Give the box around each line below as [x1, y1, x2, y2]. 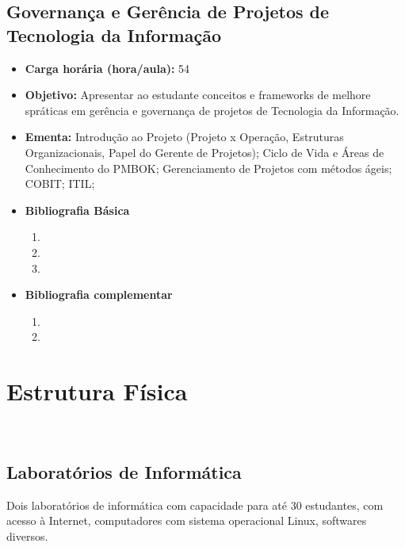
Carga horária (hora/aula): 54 [25, 59, 190, 76]
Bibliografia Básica [25, 201, 130, 218]
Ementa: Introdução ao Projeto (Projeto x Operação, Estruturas [25, 128, 344, 145]
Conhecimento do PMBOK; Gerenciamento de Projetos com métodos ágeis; [25, 159, 392, 176]
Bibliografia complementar [25, 286, 173, 303]
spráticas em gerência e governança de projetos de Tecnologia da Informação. [25, 101, 399, 118]
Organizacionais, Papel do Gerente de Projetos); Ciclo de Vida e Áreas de [25, 143, 384, 160]
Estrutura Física [6, 375, 188, 407]
